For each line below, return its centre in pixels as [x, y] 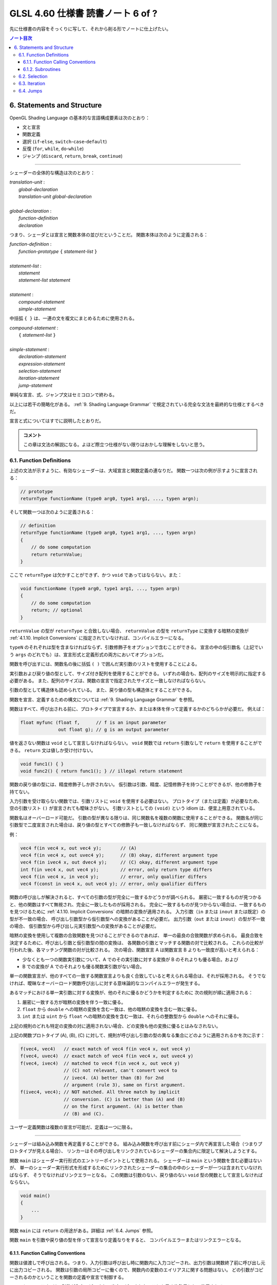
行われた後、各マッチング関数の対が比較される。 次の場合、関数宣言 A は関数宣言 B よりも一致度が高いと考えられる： [135, 950]
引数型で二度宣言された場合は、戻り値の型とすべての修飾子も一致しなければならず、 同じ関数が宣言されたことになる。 [135, 825]
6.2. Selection [33, 76]
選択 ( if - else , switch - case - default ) [65, 141]
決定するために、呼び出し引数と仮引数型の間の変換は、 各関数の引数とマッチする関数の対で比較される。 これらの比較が [136, 943]
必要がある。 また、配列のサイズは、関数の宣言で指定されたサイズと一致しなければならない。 [109, 681]
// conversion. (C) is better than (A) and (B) [124, 1099]
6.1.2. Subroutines [42, 69]
